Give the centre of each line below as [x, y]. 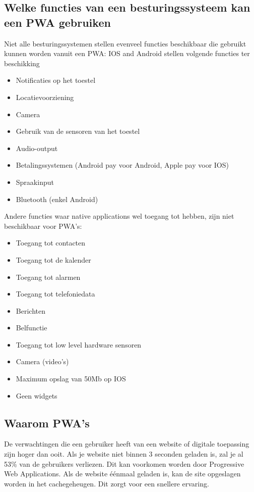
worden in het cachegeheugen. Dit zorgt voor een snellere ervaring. [107, 483]
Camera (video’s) [42, 361]
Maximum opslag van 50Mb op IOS [71, 379]
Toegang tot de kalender [53, 259]
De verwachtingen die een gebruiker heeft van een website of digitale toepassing [127, 444]
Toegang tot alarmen [48, 277]
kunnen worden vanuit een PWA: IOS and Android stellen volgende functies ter [127, 53]
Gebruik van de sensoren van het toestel [78, 131]
